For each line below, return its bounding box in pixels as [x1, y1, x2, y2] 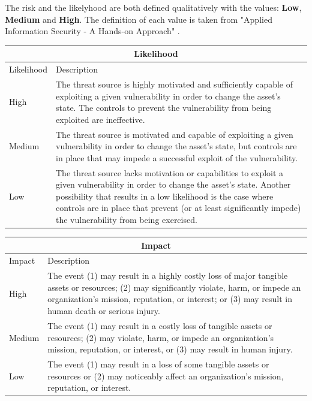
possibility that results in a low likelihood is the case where [56, 189, 274, 202]
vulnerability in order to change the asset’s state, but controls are [56, 140, 297, 152]
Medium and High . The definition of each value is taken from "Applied [5, 13, 272, 25]
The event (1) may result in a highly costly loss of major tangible [47, 269, 288, 282]
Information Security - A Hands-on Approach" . [5, 25, 180, 37]
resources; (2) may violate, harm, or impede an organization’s [47, 331, 274, 343]
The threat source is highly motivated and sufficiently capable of [56, 77, 293, 90]
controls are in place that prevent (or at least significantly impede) [56, 201, 301, 214]
